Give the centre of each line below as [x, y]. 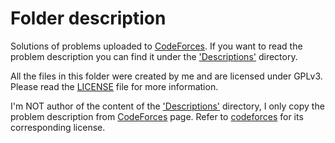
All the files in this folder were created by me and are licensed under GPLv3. [166, 76]
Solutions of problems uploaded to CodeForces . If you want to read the [156, 46]
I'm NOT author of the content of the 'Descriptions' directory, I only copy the [167, 106]
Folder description [88, 18]
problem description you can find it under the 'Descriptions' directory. [154, 56]
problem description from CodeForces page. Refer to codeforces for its [157, 116]
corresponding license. [58, 127]
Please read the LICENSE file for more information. [114, 86]
